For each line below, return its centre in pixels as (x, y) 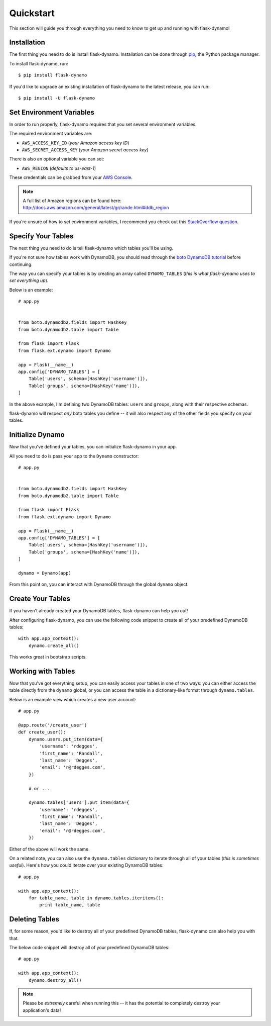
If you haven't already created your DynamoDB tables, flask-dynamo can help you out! (99, 611)
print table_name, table (70, 905)
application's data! (42, 1010)
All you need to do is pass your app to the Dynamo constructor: (74, 456)
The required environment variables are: (51, 134)
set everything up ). (29, 281)
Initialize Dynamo (37, 435)
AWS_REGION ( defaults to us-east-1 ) (59, 168)
